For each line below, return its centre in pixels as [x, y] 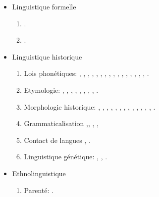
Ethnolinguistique [39, 173]
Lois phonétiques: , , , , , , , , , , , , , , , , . [86, 73]
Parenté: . [39, 190]
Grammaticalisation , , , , [61, 123]
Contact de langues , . [57, 140]
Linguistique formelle [44, 6]
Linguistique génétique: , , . [66, 157]
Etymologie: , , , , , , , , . [61, 90]
